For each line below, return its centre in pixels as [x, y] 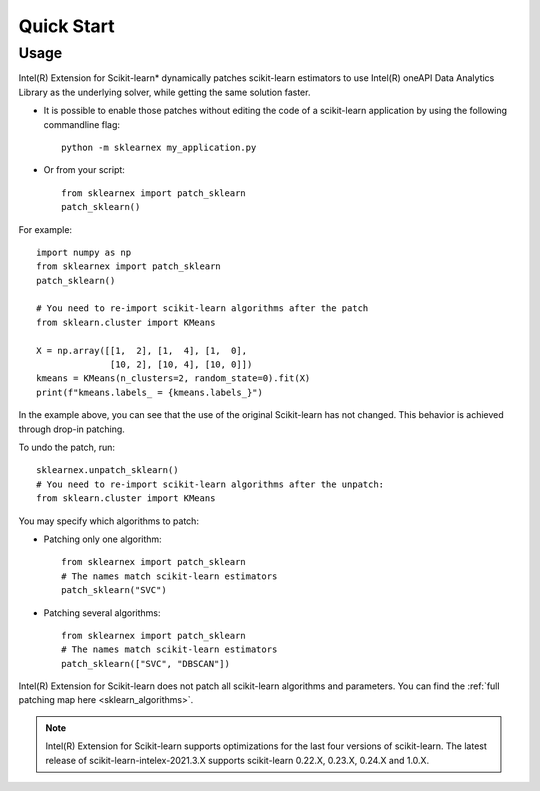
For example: [45, 229]
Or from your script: [84, 170]
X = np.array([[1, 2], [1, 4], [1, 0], [142, 350]
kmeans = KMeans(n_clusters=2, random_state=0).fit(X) [173, 378]
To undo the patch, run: [66, 447]
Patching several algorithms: [102, 612]
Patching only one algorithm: [102, 539]
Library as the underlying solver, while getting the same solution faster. [164, 92]
